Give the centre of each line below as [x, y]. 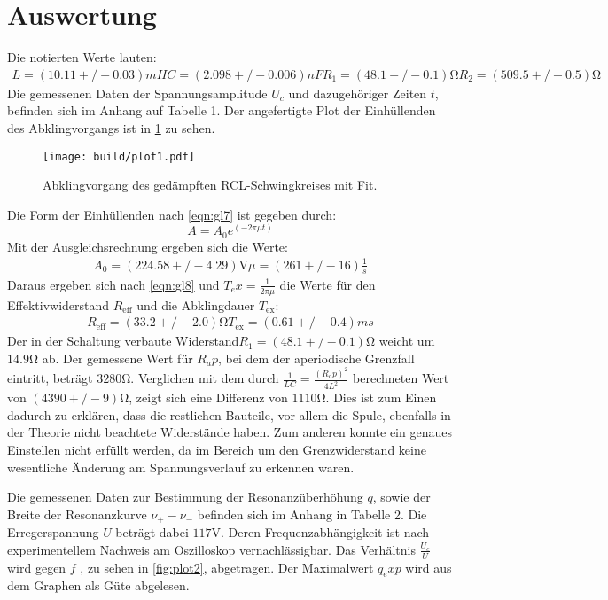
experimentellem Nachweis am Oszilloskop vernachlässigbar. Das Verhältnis [211, 549]
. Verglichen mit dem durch [205, 378]
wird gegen [37, 567]
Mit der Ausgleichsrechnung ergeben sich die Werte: [148, 246]
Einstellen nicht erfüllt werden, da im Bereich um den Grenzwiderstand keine [217, 449]
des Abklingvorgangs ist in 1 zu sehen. [111, 127]
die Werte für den [327, 284]
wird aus [429, 567]
